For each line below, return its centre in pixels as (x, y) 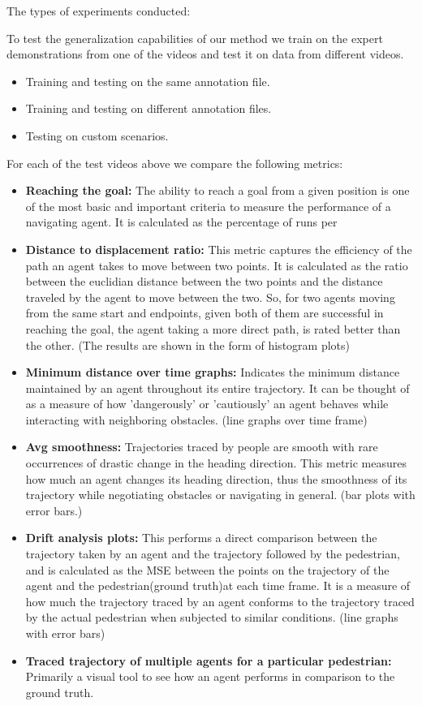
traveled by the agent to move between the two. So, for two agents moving (210, 297)
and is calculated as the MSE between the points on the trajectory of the (207, 569)
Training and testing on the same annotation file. (148, 81)
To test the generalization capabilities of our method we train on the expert (195, 38)
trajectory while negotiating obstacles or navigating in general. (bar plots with (220, 495)
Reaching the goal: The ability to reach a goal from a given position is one (217, 190)
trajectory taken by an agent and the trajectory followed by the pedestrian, (213, 554)
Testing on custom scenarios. (97, 135)
